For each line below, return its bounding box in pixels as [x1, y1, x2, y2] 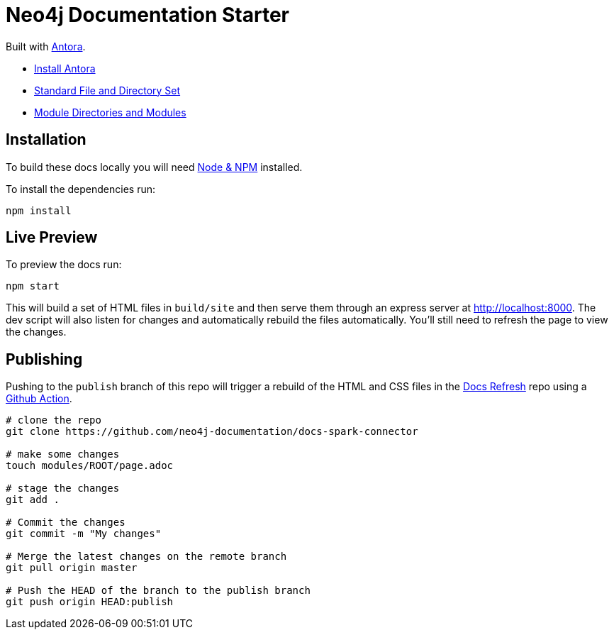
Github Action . [6, 392, 72, 405]
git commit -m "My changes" [6, 528, 162, 540]
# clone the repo [6, 414, 101, 426]
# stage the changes [6, 482, 120, 495]
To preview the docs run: [6, 258, 122, 271]
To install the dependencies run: [6, 182, 155, 195]
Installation [6, 131, 86, 149]
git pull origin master [6, 562, 138, 574]
